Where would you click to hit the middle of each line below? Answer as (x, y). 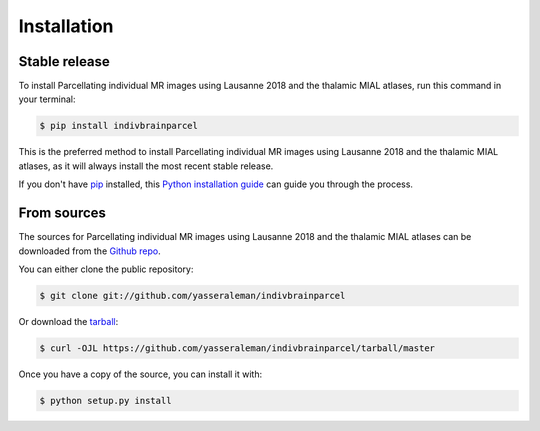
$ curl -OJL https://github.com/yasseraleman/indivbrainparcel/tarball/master (237, 348)
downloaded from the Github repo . (89, 251)
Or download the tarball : (68, 321)
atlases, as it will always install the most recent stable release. (146, 166)
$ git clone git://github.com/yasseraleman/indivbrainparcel (192, 295)
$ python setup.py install (105, 400)
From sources (62, 213)
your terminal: (47, 99)
